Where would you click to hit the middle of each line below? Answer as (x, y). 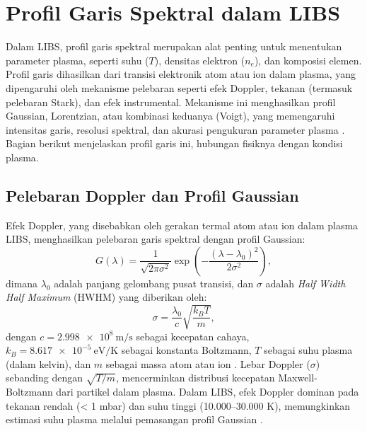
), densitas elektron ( (200, 60)
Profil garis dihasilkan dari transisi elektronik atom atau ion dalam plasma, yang (181, 74)
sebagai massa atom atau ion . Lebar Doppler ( (208, 363)
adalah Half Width (305, 283)
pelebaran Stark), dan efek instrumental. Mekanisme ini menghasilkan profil (171, 102)
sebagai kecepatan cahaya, (193, 336)
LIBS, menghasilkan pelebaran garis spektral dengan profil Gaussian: (156, 239)
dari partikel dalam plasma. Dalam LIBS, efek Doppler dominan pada (208, 392)
